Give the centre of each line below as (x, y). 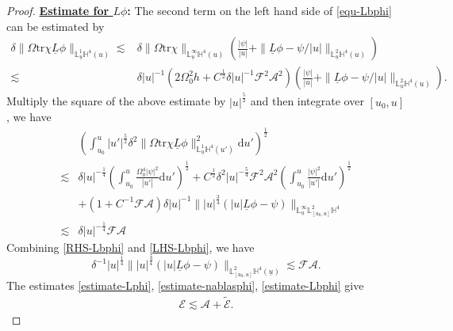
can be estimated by (56, 26)
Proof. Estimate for (58, 10)
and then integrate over (307, 101)
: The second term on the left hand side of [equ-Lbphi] (259, 10)
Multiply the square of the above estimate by (116, 101)
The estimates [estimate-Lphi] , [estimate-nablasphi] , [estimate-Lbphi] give (185, 285)
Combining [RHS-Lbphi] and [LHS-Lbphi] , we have (131, 247)
